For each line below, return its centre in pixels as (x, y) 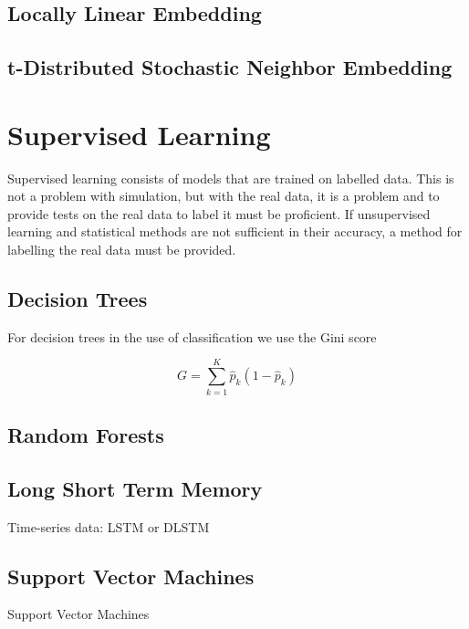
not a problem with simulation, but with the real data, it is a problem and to (224, 196)
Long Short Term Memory (135, 488)
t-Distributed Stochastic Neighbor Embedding (230, 67)
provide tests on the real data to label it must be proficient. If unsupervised (219, 213)
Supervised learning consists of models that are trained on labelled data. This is (231, 178)
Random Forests (86, 434)
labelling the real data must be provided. (122, 250)
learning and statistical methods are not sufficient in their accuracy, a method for (235, 231)
